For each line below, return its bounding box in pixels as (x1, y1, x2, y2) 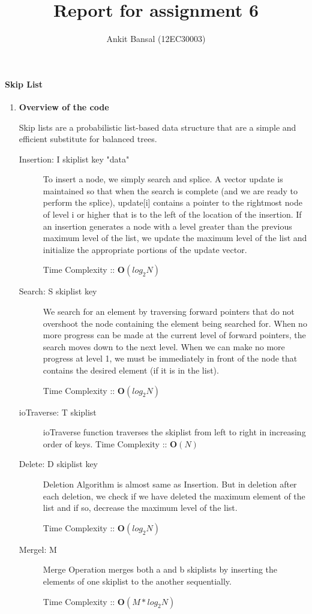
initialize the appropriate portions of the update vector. (43, 243, 247, 255)
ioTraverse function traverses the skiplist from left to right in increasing (43, 426, 306, 438)
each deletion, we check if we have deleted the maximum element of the (43, 489, 305, 502)
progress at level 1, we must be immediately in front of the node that (43, 352, 298, 365)
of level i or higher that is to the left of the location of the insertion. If (43, 208, 302, 221)
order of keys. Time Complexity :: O (43, 437, 178, 450)
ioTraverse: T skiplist (19, 405, 97, 418)
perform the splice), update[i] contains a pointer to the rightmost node (43, 196, 302, 209)
